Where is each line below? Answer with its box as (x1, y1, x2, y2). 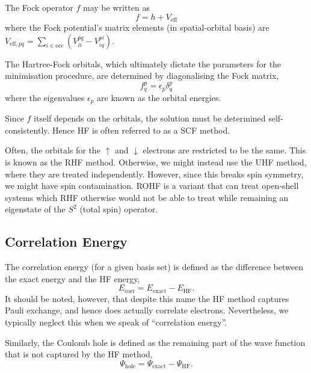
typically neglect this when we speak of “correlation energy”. (5, 316, 227, 328)
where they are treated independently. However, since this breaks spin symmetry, (5, 167, 304, 180)
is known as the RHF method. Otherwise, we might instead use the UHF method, (5, 156, 307, 168)
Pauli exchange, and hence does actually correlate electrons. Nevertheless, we (5, 304, 289, 316)
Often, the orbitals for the (5, 144, 100, 156)
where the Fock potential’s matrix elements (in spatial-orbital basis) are (5, 21, 269, 34)
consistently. (5, 123, 50, 136)
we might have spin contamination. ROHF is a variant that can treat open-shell (5, 179, 299, 192)
